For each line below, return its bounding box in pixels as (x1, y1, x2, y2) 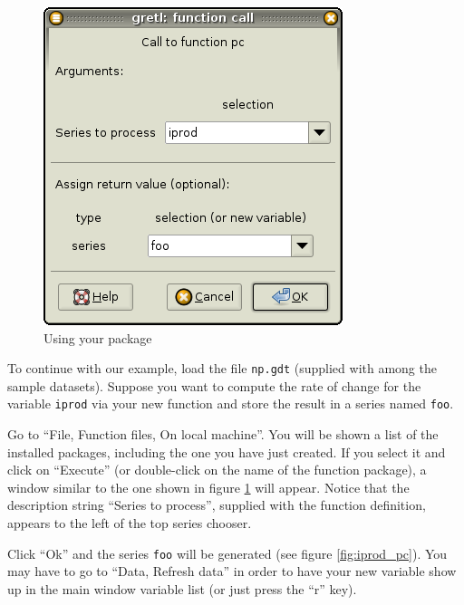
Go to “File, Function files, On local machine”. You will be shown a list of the (7, 425, 439, 444)
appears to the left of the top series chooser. (7, 514, 252, 533)
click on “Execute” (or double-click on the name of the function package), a (7, 460, 427, 479)
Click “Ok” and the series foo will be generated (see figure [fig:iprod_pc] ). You (7, 543, 448, 562)
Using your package (43, 328, 152, 347)
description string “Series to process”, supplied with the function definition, (7, 495, 426, 514)
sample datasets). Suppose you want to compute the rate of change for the (7, 376, 421, 395)
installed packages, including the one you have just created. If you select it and (7, 442, 446, 461)
